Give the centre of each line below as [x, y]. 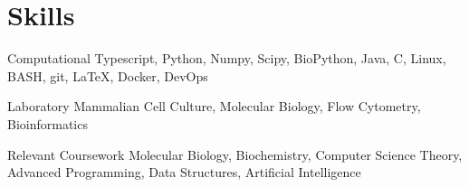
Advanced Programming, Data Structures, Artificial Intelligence [184, 172]
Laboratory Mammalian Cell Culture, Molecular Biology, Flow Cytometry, [214, 106]
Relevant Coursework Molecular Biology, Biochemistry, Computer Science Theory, [235, 154]
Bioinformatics [48, 123]
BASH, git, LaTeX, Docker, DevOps [108, 75]
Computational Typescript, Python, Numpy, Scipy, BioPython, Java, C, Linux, [227, 58]
